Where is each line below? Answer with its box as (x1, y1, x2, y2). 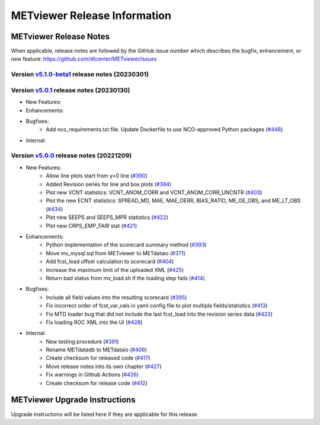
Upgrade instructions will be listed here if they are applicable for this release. (11, 410, 199, 418)
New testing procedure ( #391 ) (46, 338, 119, 345)
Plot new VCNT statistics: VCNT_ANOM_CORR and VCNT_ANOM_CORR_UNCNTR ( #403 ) (46, 189, 263, 196)
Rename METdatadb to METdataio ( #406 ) (46, 346, 148, 353)
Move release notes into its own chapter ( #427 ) (46, 363, 162, 370)
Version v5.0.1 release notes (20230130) (11, 86, 130, 94)
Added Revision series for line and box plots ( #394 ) (46, 180, 172, 188)
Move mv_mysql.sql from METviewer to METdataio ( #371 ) (46, 249, 186, 256)
